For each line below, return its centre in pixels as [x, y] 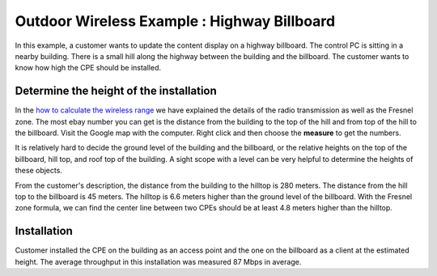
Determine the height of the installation [116, 91]
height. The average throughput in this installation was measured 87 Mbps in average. [158, 261]
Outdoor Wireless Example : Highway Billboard [175, 21]
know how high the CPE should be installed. [88, 68]
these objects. [38, 171]
